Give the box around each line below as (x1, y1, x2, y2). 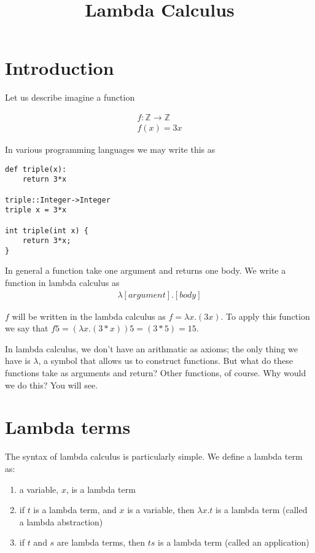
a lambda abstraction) (19, 515, 103, 528)
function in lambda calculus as (5, 276, 120, 289)
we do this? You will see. (5, 378, 98, 391)
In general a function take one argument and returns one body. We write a (5, 264, 286, 277)
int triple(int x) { (5, 226, 89, 235)
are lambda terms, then (56, 536, 146, 549)
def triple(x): (5, 164, 67, 174)
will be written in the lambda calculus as (12, 309, 166, 322)
